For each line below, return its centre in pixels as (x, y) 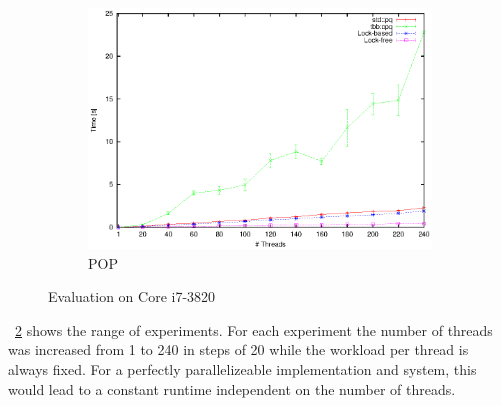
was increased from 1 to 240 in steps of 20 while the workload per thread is (238, 349)
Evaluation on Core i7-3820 (132, 296)
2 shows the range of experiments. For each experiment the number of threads (254, 329)
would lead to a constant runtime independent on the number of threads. (232, 388)
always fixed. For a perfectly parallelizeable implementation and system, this (242, 368)
